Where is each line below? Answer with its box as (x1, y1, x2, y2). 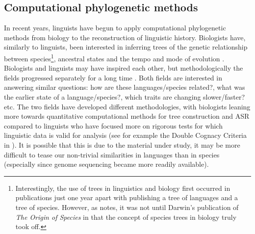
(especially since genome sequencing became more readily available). (4, 159, 209, 169)
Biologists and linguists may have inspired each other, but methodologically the (4, 63, 243, 73)
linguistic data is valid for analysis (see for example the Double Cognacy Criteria (4, 130, 247, 140)
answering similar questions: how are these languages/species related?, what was (4, 82, 245, 92)
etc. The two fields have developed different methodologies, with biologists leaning (4, 101, 251, 111)
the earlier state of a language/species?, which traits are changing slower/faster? (4, 92, 245, 102)
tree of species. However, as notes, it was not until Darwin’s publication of (15, 202, 239, 212)
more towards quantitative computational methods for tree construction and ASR (4, 111, 250, 121)
